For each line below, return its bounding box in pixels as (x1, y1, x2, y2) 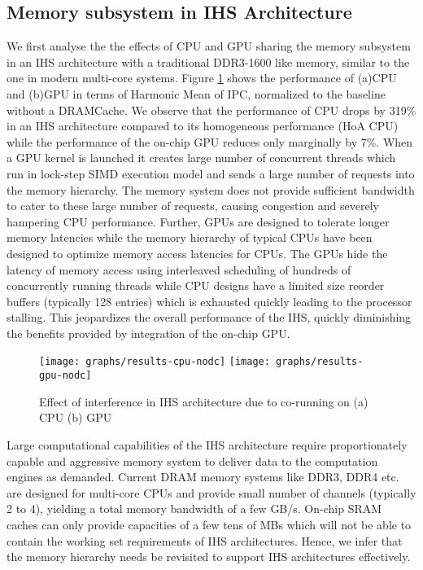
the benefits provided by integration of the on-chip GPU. (7, 324, 290, 341)
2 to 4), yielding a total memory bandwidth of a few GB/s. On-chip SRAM (7, 500, 382, 517)
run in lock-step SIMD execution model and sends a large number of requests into (7, 164, 415, 182)
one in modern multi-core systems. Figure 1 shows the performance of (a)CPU (7, 69, 397, 86)
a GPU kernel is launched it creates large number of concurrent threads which (7, 149, 396, 166)
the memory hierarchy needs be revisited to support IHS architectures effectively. (7, 548, 411, 565)
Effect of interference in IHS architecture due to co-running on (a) (39, 392, 368, 410)
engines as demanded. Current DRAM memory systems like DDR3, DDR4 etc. (7, 468, 399, 485)
